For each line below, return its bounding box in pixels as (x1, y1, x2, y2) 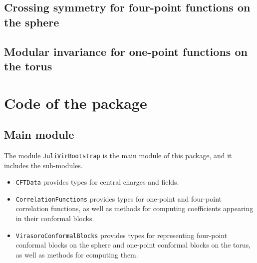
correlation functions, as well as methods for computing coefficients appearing (15, 203, 254, 214)
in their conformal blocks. (15, 213, 94, 224)
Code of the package (4, 92, 147, 113)
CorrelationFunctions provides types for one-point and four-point (15, 193, 222, 204)
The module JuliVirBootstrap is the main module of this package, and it (4, 150, 232, 160)
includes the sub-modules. (4, 160, 83, 170)
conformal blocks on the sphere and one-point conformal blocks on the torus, (15, 240, 251, 250)
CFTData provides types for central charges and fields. (15, 177, 179, 187)
